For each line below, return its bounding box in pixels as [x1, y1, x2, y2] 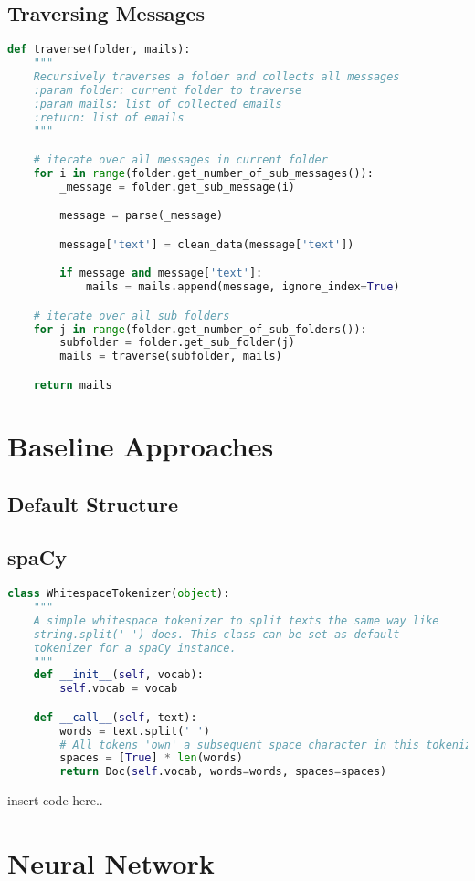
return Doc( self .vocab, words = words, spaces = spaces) [59, 765, 387, 779]
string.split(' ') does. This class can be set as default [33, 627, 400, 641]
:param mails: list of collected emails [33, 97, 282, 110]
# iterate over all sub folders [33, 309, 230, 322]
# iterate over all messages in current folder [33, 152, 328, 166]
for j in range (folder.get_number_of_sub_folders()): [33, 322, 367, 336]
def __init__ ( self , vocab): [33, 668, 204, 682]
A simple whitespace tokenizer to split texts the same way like [33, 614, 439, 627]
